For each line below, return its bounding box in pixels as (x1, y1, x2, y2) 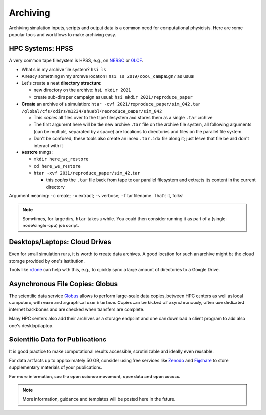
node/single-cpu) (22, 223, 58, 228)
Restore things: (21, 149, 53, 155)
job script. (58, 223, 79, 228)
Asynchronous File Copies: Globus (9, 279, 118, 288)
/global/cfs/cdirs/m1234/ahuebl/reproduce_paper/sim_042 (21, 108, 162, 113)
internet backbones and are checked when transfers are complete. (9, 306, 145, 312)
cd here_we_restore (33, 163, 81, 169)
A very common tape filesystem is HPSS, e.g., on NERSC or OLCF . (9, 57, 144, 63)
